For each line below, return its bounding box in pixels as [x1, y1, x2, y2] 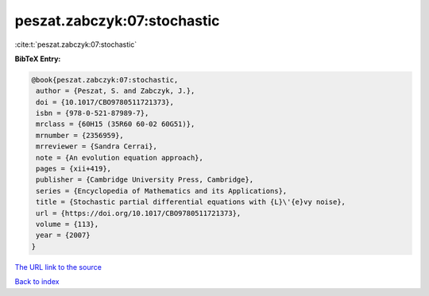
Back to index [14, 277, 60, 286]
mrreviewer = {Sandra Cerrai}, [36, 142, 158, 151]
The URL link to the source [14, 262, 102, 271]
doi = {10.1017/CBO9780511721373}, [36, 98, 175, 106]
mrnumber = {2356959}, [36, 131, 125, 140]
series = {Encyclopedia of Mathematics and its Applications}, [36, 186, 288, 195]
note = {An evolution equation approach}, [36, 153, 204, 162]
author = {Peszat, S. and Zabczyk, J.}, [36, 86, 195, 95]
